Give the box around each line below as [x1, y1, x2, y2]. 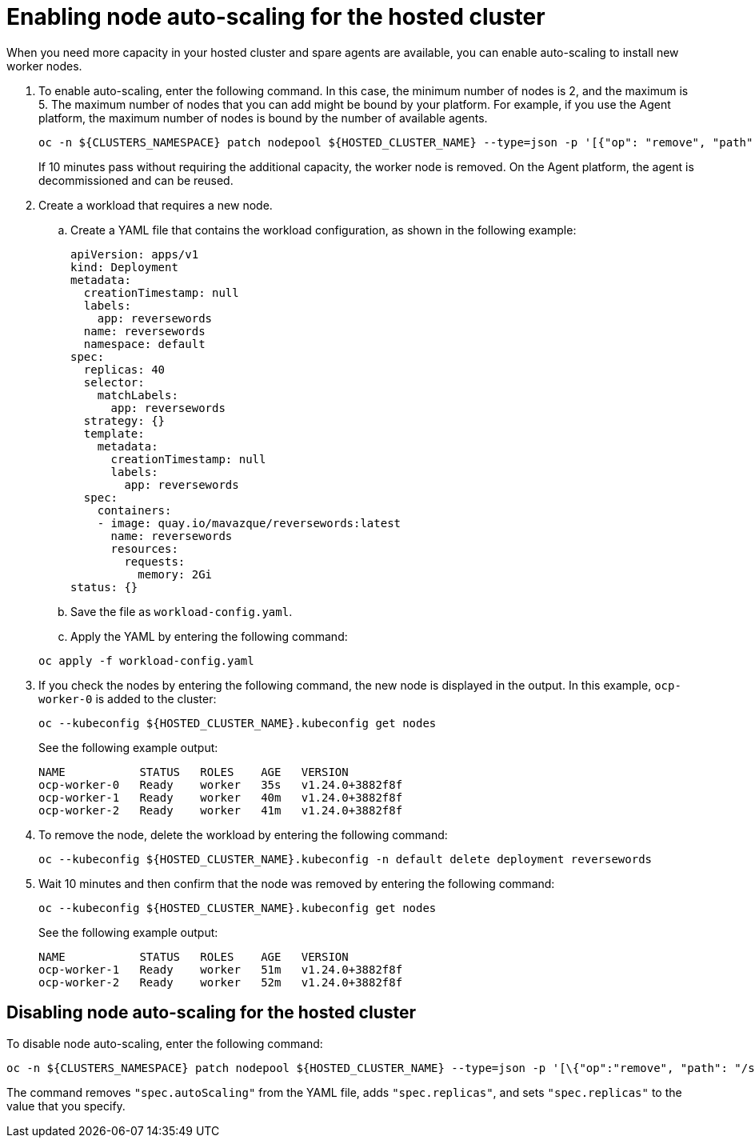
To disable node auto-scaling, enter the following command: [6, 1036, 323, 1050]
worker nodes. [6, 58, 82, 73]
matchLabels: [97, 388, 178, 402]
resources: [110, 542, 178, 555]
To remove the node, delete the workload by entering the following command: [38, 827, 448, 842]
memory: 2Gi [138, 567, 213, 581]
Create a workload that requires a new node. [38, 198, 273, 212]
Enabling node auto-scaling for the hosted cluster [6, 3, 545, 30]
